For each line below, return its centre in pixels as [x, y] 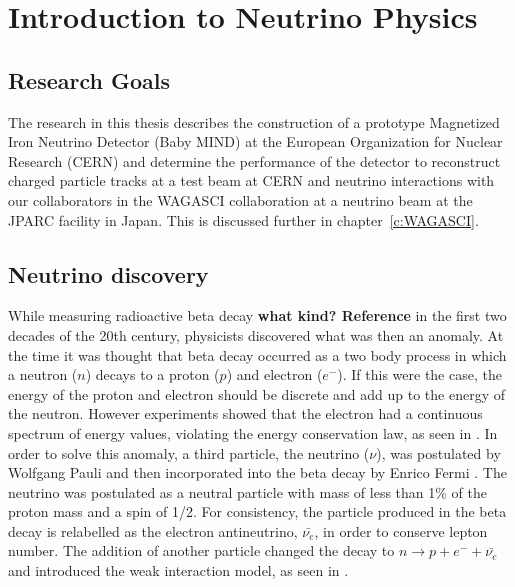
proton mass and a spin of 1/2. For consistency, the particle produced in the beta [257, 511]
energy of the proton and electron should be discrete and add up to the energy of [256, 393]
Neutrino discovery [108, 273]
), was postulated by [438, 452]
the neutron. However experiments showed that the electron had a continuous [245, 413]
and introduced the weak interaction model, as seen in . [178, 570]
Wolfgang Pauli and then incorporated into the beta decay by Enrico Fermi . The [257, 472]
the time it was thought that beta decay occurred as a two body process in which [257, 354]
